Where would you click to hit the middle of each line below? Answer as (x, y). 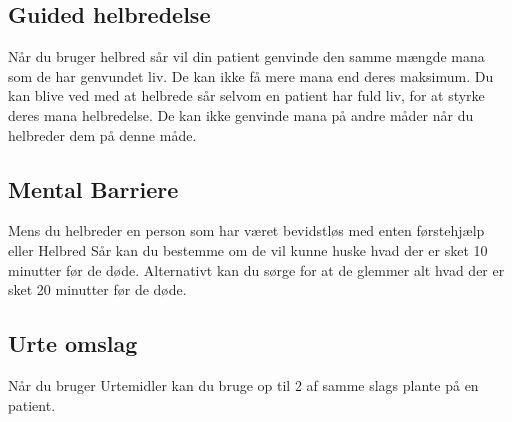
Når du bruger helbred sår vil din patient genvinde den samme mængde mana (246, 56)
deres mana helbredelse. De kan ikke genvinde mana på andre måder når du (241, 114)
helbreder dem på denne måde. (102, 134)
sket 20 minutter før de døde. (97, 289)
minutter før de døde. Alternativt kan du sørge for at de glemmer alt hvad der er (256, 269)
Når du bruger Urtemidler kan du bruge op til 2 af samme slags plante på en (243, 384)
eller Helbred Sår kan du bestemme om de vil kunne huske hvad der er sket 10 (248, 249)
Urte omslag (73, 343)
